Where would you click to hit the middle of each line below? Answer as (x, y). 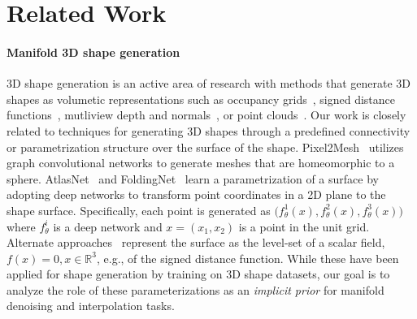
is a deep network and (108, 226)
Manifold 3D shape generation (93, 52)
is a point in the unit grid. (304, 226)
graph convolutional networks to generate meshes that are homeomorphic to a (201, 163)
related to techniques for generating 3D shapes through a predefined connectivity (208, 130)
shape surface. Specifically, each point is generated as (139, 210)
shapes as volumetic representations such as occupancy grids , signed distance (201, 99)
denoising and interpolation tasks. (91, 306)
